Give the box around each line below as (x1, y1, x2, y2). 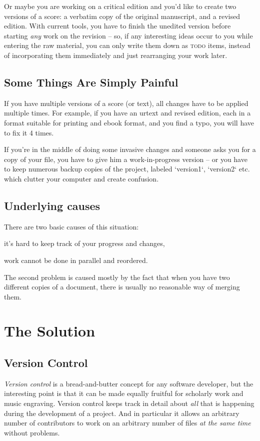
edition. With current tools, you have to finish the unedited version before (4, 20, 231, 31)
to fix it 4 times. (4, 127, 54, 137)
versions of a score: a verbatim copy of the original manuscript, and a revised (4, 10, 240, 21)
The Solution (4, 320, 95, 341)
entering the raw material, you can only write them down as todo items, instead (4, 40, 250, 50)
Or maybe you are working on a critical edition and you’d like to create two (4, 1, 236, 11)
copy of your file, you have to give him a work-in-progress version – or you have (4, 153, 247, 164)
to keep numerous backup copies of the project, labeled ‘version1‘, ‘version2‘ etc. (4, 163, 250, 174)
